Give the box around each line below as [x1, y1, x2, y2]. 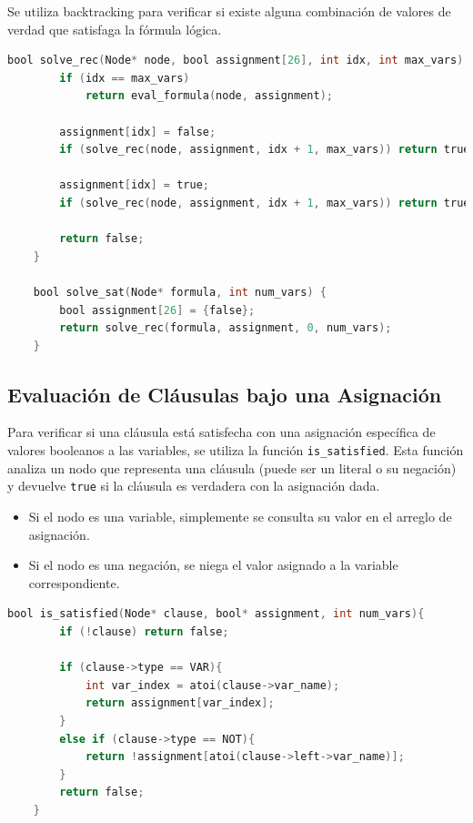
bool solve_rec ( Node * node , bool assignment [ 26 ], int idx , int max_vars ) [7, 54, 464, 67]
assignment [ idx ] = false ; [59, 125, 216, 138]
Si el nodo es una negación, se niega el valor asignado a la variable [28, 555, 398, 574]
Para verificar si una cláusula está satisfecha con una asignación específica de [7, 422, 436, 442]
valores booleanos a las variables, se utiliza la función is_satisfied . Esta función [7, 441, 464, 460]
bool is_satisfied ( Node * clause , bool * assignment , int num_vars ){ [7, 607, 425, 621]
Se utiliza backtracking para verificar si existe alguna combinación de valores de [7, 2, 451, 20]
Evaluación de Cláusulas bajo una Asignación [7, 380, 442, 408]
